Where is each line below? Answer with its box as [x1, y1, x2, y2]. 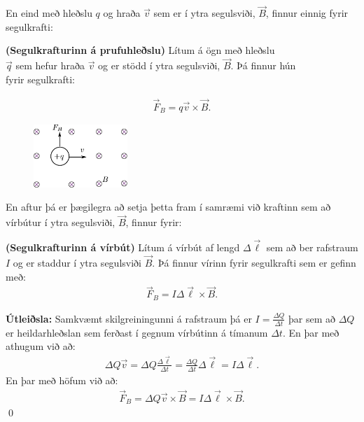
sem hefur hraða [15, 58, 85, 73]
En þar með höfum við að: [6, 372, 118, 387]
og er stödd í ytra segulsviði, [98, 58, 220, 73]
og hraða [103, 6, 141, 20]
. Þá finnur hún [230, 58, 296, 73]
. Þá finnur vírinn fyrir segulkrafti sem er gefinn [152, 255, 356, 269]
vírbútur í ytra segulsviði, [6, 215, 115, 230]
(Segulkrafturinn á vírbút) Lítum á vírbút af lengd [6, 240, 240, 255]
